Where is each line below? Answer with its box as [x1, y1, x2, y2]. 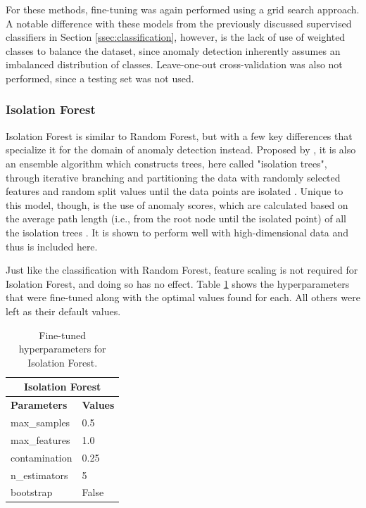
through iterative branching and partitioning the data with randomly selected [6, 170, 341, 184]
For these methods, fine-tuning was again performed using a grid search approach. [6, 2, 360, 16]
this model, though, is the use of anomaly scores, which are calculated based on [6, 197, 348, 212]
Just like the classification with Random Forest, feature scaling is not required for [6, 262, 358, 277]
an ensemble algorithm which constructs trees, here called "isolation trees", [6, 155, 327, 170]
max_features [11, 432, 70, 447]
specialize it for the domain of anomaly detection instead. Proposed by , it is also [6, 142, 356, 157]
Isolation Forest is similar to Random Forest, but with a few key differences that [6, 128, 353, 143]
